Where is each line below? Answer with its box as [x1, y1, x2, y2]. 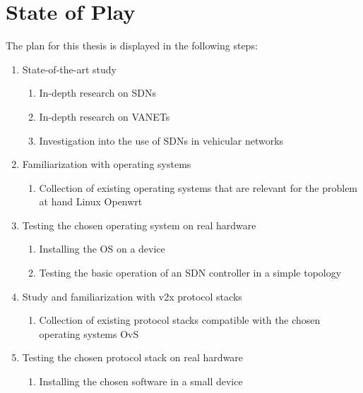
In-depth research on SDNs [39, 85, 156, 100]
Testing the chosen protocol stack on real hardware [22, 350, 244, 365]
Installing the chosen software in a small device [39, 374, 243, 389]
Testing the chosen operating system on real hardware [22, 217, 256, 232]
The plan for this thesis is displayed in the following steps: [6, 38, 258, 53]
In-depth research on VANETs [39, 109, 170, 123]
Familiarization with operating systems [22, 157, 191, 171]
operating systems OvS [39, 326, 139, 341]
